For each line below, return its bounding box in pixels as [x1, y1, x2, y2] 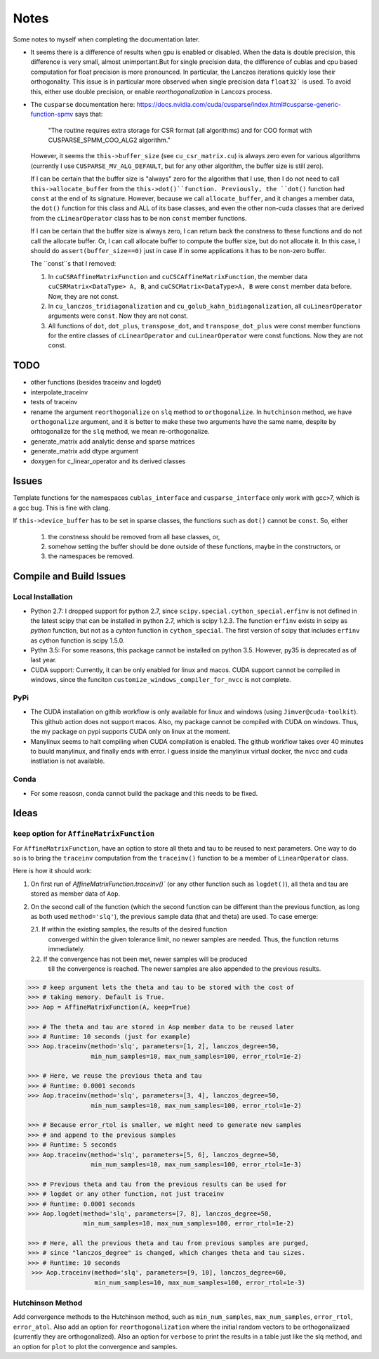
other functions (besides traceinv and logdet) [30, 378, 161, 387]
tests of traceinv [30, 398, 78, 406]
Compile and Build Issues [13, 570, 126, 583]
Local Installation [13, 592, 73, 602]
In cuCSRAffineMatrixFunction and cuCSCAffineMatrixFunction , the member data [48, 272, 308, 281]
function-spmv [30, 110, 74, 119]
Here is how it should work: [13, 867, 93, 875]
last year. [30, 656, 58, 664]
